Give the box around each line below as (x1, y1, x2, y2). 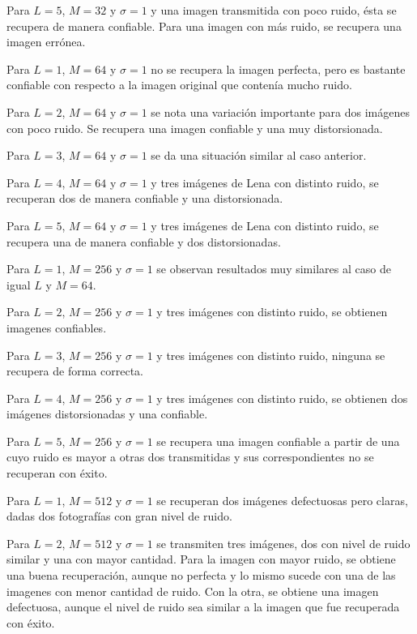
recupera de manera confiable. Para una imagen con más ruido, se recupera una (6, 17, 402, 34)
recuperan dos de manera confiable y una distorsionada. (6, 190, 283, 207)
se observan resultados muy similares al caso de (156, 260, 391, 277)
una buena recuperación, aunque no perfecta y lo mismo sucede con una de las (6, 567, 396, 584)
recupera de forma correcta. (6, 362, 143, 379)
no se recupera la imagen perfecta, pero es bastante (151, 60, 406, 77)
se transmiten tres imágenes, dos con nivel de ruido (156, 534, 411, 551)
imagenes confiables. (6, 319, 107, 336)
